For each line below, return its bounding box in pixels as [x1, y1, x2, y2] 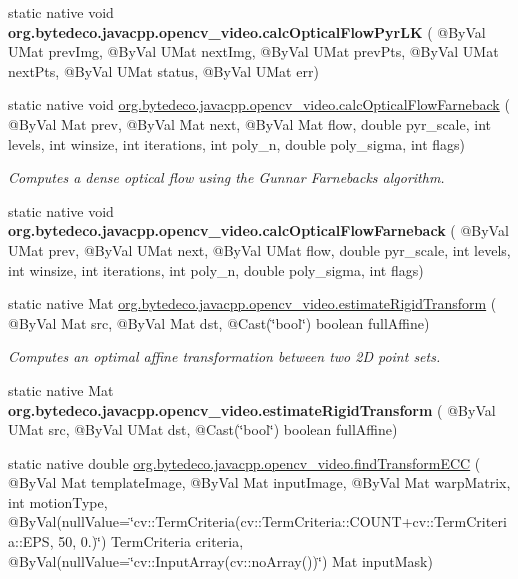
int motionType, [8, 491, 108, 512]
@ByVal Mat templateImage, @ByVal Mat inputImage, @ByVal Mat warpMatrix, [8, 472, 511, 493]
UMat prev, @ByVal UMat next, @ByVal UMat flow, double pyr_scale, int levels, [8, 239, 511, 260]
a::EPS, [8, 531, 54, 552]
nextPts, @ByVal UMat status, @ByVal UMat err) [8, 60, 319, 81]
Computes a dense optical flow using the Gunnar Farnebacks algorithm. [8, 167, 445, 188]
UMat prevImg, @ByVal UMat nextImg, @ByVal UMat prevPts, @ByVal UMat [8, 41, 499, 62]
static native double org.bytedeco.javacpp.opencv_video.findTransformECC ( [8, 452, 481, 473]
